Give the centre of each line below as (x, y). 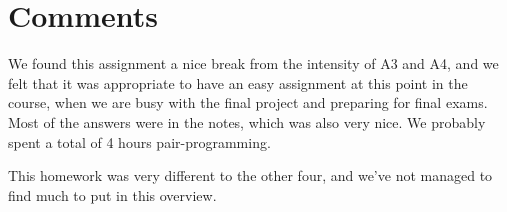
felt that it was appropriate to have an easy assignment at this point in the (238, 82)
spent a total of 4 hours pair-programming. (139, 141)
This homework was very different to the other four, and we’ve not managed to (250, 175)
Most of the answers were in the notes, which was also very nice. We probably (247, 121)
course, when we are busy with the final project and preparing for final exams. (248, 102)
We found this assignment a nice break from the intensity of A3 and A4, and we (253, 63)
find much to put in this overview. (112, 194)
